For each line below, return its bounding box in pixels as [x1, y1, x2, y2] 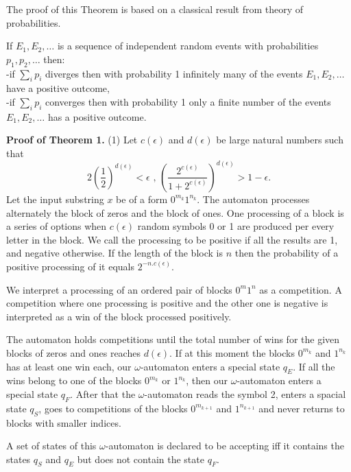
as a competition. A [259, 282, 342, 296]
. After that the [70, 386, 136, 401]
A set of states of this [6, 438, 97, 453]
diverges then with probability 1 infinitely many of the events [45, 66, 303, 80]
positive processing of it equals [6, 259, 135, 273]
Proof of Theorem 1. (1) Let [6, 132, 138, 147]
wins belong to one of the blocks [6, 373, 142, 388]
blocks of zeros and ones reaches [6, 345, 141, 359]
